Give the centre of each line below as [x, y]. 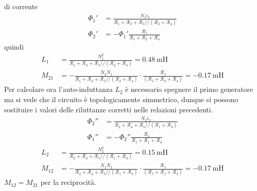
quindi [14, 47]
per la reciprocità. [68, 182]
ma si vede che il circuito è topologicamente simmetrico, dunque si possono [121, 99]
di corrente [21, 6]
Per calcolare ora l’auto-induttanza [59, 89]
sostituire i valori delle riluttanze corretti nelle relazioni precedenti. [109, 109]
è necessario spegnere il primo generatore [189, 89]
